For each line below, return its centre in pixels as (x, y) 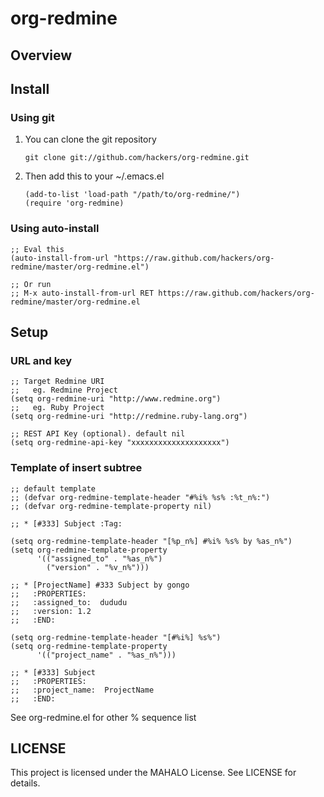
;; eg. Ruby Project (57, 408)
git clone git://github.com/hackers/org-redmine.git (137, 158)
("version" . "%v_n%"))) (98, 567)
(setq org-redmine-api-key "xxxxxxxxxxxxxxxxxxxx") (120, 443)
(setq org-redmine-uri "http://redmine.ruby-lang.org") (129, 417)
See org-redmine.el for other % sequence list (103, 717)
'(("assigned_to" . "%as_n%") (99, 558)
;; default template (53, 488)
